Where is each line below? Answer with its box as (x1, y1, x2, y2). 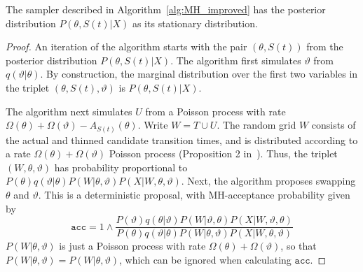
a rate (6, 146, 31, 161)
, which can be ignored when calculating (119, 252, 292, 266)
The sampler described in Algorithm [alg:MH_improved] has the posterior (6, 2, 326, 16)
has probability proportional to (54, 159, 188, 174)
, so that (280, 238, 317, 253)
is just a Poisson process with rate (59, 238, 206, 253)
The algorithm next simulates (6, 103, 132, 118)
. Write (137, 117, 168, 132)
